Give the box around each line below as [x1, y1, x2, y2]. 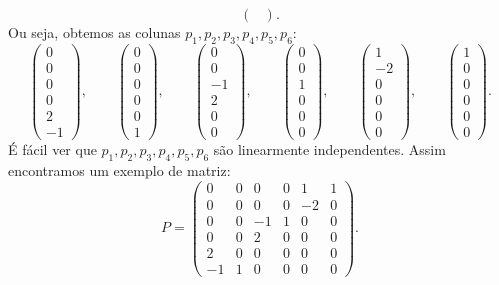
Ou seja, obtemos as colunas [8, 22, 181, 42]
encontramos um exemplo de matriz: [8, 159, 231, 180]
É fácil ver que [8, 139, 97, 160]
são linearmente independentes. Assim [213, 139, 446, 160]
